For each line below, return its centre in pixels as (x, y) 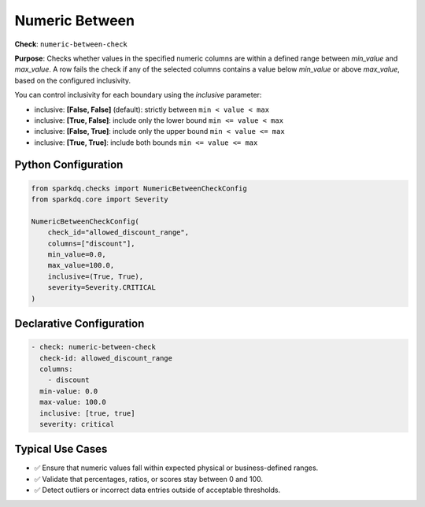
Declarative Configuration (79, 323)
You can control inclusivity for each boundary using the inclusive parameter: (138, 95)
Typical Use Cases (61, 449)
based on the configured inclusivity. (73, 80)
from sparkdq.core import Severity (100, 200)
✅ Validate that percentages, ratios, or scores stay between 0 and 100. (149, 479)
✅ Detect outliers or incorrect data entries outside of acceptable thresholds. (157, 490)
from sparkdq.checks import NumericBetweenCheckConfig (139, 188)
